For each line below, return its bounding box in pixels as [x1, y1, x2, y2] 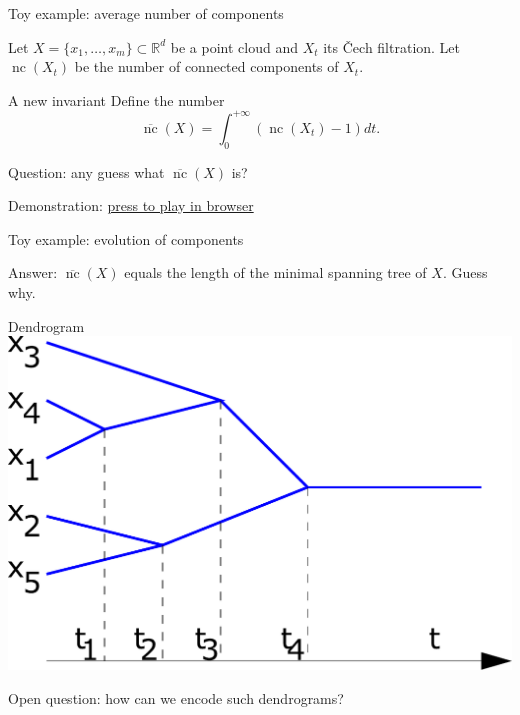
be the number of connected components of [74, 56, 339, 77]
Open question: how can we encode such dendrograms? [8, 688, 344, 709]
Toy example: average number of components [8, 3, 284, 23]
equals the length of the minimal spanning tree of [124, 262, 427, 283]
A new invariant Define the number [8, 89, 225, 110]
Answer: [8, 262, 58, 283]
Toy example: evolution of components [8, 228, 244, 249]
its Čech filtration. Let [323, 36, 461, 57]
